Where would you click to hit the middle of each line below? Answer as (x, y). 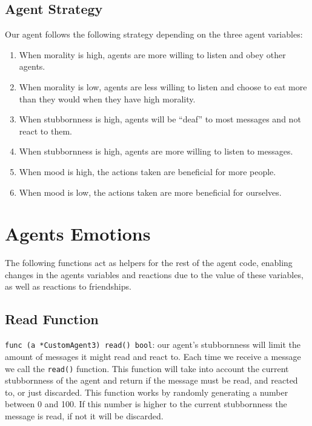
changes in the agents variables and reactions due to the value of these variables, (154, 274)
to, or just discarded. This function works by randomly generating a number (147, 392)
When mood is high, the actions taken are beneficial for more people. (148, 171)
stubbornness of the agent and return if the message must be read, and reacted (151, 380)
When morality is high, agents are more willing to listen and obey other (152, 54)
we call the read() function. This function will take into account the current (147, 368)
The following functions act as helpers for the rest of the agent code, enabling (149, 263)
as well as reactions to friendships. (68, 286)
